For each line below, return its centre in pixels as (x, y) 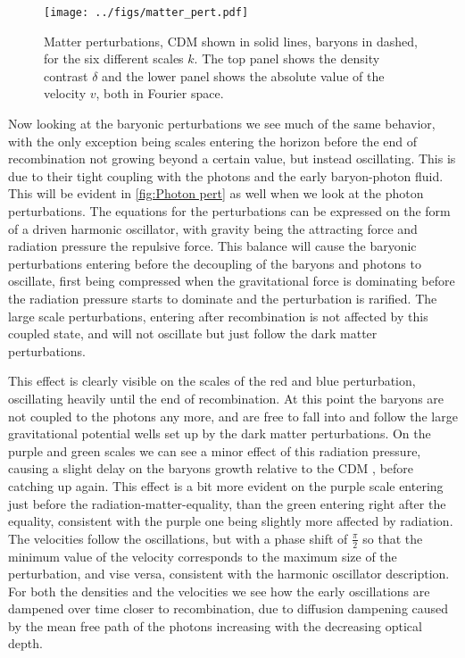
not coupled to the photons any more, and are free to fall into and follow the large (233, 416)
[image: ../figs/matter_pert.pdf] (146, 12)
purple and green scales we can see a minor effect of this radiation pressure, (215, 450)
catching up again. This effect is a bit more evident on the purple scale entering (226, 485)
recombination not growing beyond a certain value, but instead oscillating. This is (232, 158)
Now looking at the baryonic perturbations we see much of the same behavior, (222, 124)
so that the (393, 538)
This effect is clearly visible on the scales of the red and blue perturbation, (212, 381)
